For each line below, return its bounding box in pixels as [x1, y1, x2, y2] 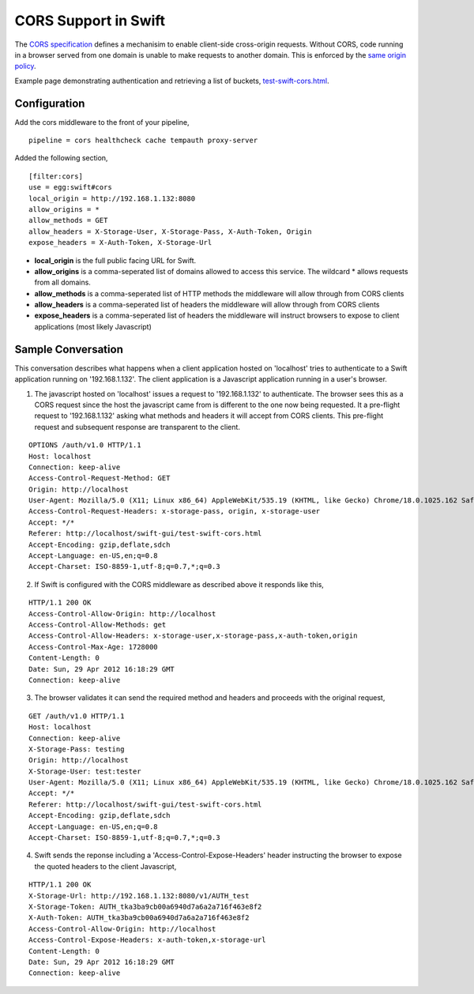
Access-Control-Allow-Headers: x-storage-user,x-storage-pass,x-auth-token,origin [28, 631, 358, 640]
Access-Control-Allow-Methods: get [28, 620, 167, 629]
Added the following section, [14, 153, 108, 163]
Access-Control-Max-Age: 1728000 [28, 642, 158, 651]
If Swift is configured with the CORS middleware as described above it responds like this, [34, 579, 324, 589]
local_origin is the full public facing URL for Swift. [34, 255, 197, 265]
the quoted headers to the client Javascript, [34, 861, 177, 871]
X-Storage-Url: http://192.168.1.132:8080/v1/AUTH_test [28, 891, 250, 900]
